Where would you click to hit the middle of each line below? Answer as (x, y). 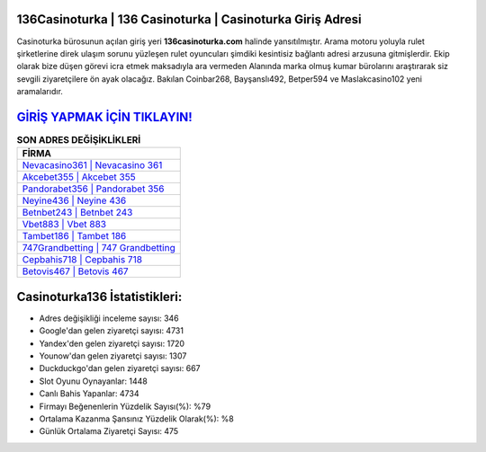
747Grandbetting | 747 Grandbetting (99, 248)
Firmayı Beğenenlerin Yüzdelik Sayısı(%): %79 (125, 406)
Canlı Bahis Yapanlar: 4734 (89, 394)
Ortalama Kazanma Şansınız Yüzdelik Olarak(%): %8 (136, 419)
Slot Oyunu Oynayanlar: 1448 (93, 381)
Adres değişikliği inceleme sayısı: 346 (109, 318)
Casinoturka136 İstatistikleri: (99, 297)
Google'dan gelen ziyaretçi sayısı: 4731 (112, 331)
